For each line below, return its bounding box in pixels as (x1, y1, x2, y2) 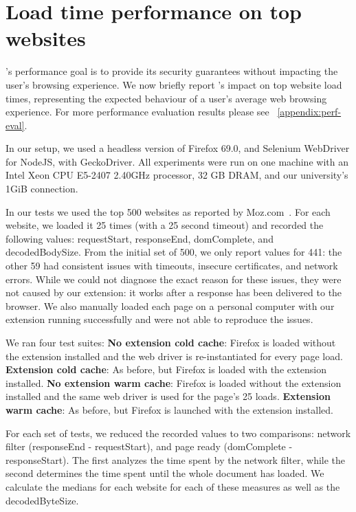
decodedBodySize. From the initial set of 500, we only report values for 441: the (5, 245, 342, 259)
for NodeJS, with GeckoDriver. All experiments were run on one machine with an (5, 154, 348, 168)
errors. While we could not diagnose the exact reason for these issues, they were (5, 271, 342, 286)
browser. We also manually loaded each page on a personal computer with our (5, 298, 335, 313)
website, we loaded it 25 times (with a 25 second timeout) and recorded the (5, 218, 324, 232)
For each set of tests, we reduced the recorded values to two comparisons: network (5, 425, 351, 440)
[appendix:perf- (277, 104, 342, 119)
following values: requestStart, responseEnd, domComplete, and (5, 231, 274, 245)
